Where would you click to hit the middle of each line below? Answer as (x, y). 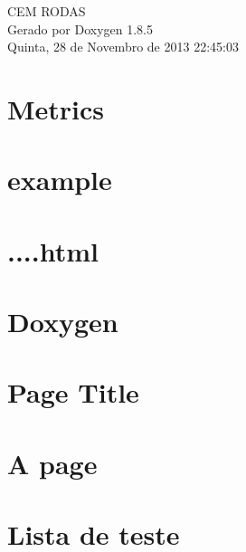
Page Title (73, 392)
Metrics (56, 108)
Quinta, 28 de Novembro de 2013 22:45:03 (123, 47)
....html (53, 250)
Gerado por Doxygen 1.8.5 (80, 29)
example (60, 180)
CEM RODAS (47, 11)
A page (52, 463)
